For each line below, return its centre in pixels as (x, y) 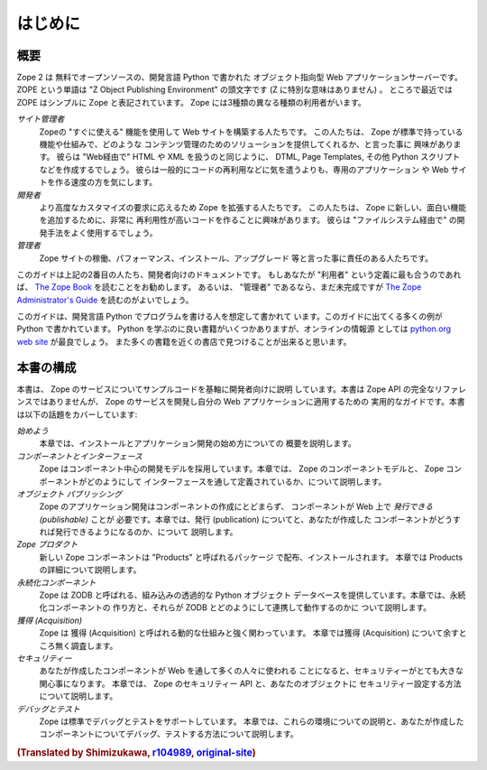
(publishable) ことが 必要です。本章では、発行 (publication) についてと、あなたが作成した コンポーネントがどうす (250, 519)
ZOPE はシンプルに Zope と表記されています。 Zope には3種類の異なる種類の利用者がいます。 (191, 102)
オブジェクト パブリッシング (69, 494)
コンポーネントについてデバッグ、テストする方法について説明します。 (169, 734)
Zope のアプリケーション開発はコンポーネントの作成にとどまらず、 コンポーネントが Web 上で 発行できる (236, 506)
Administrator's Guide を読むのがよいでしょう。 (105, 300)
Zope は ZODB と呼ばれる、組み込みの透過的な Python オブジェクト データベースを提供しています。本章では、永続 (253, 595)
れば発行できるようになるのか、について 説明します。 (138, 532)
